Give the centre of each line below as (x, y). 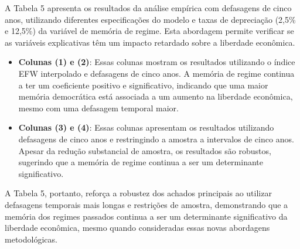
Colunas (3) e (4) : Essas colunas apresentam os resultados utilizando (146, 127)
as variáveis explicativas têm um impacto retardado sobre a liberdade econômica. (150, 42)
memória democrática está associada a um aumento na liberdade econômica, (156, 96)
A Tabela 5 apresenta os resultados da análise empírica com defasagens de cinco (148, 8)
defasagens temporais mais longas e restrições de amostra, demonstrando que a (146, 204)
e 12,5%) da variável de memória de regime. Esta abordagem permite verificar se (149, 31)
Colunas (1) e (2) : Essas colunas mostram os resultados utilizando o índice (157, 62)
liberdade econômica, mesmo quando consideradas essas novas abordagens (137, 228)
